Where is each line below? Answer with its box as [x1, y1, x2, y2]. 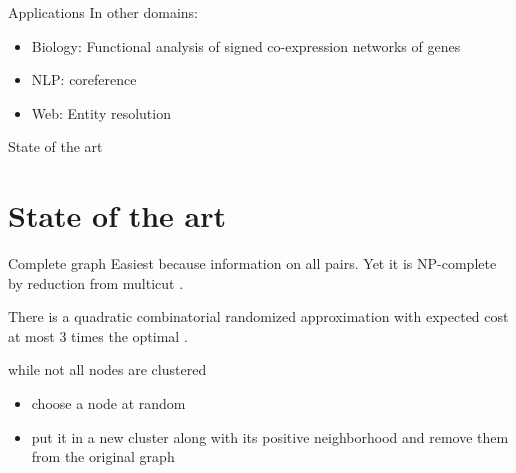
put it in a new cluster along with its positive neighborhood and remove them [31, 426, 509, 447]
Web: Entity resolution [31, 102, 171, 123]
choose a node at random [31, 393, 186, 414]
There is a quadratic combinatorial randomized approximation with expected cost [8, 306, 509, 327]
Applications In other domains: [8, 2, 199, 22]
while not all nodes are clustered [8, 359, 207, 380]
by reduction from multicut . [8, 272, 184, 293]
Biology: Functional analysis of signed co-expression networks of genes [31, 35, 461, 56]
